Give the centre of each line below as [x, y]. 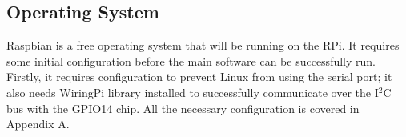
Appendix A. [38, 124]
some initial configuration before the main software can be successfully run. [191, 60]
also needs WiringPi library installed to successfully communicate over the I [193, 92]
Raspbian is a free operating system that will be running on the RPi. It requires [203, 45]
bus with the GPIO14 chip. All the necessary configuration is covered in [183, 108]
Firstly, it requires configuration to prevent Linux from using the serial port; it [199, 77]
